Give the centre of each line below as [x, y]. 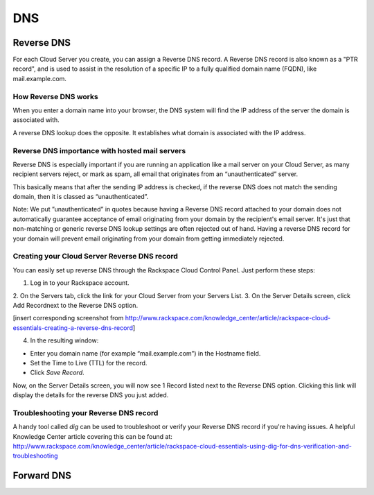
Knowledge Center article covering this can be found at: [92, 436]
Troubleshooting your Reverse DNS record [86, 412]
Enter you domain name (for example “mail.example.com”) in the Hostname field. [145, 353]
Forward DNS [42, 476]
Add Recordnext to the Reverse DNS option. [75, 305]
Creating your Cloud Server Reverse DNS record [95, 257]
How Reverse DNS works [55, 96]
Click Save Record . [57, 373]
